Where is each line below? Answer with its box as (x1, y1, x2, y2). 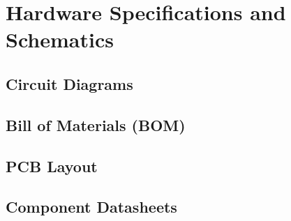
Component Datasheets (6, 196, 177, 218)
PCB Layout (6, 155, 98, 176)
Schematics (6, 25, 114, 54)
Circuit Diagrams (6, 73, 133, 94)
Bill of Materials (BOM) (6, 114, 186, 135)
